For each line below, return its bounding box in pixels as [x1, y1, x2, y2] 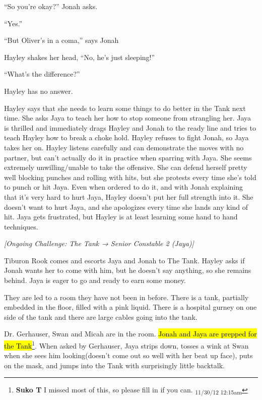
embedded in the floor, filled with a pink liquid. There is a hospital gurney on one [4, 302, 257, 312]
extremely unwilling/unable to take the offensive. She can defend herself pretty [4, 162, 247, 173]
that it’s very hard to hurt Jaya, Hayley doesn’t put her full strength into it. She [4, 191, 253, 202]
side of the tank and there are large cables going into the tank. [4, 311, 198, 322]
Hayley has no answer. [4, 85, 73, 96]
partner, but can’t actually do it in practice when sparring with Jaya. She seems [4, 152, 252, 162]
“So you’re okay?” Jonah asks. [4, 1, 98, 11]
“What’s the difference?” [4, 69, 80, 79]
